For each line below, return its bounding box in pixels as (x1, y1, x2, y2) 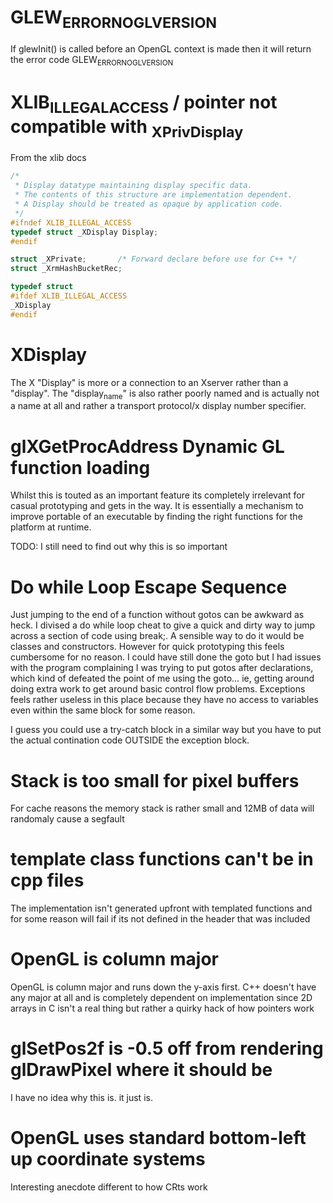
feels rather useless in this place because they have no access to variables (10, 694, 320, 706)
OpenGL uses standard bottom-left (10, 1127, 307, 1150)
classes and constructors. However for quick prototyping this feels (10, 641, 285, 653)
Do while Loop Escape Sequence (10, 576, 288, 598)
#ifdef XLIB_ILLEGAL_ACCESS (10, 291, 128, 301)
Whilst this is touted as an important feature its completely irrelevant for (10, 489, 305, 501)
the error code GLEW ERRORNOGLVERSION (10, 53, 174, 68)
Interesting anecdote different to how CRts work (10, 1181, 208, 1193)
